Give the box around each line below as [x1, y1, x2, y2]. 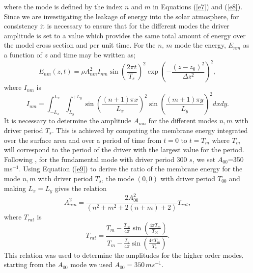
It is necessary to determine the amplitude [4, 115, 132, 126]
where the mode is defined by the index [4, 1, 123, 11]
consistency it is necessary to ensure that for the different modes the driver [4, 21, 229, 31]
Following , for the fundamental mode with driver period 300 [4, 154, 187, 164]
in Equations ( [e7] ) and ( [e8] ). [153, 1, 243, 11]
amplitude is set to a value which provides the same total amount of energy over [4, 30, 246, 40]
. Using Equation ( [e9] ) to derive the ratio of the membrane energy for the [19, 164, 243, 174]
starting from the [4, 259, 56, 270]
